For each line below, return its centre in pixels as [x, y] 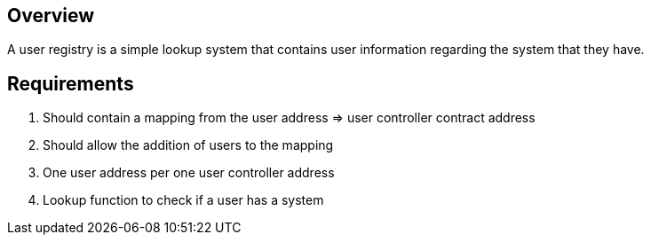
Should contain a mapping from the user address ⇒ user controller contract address [289, 118]
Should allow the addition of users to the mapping [188, 145]
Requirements [71, 83]
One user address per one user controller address [189, 173]
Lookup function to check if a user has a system [183, 200]
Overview [51, 16]
